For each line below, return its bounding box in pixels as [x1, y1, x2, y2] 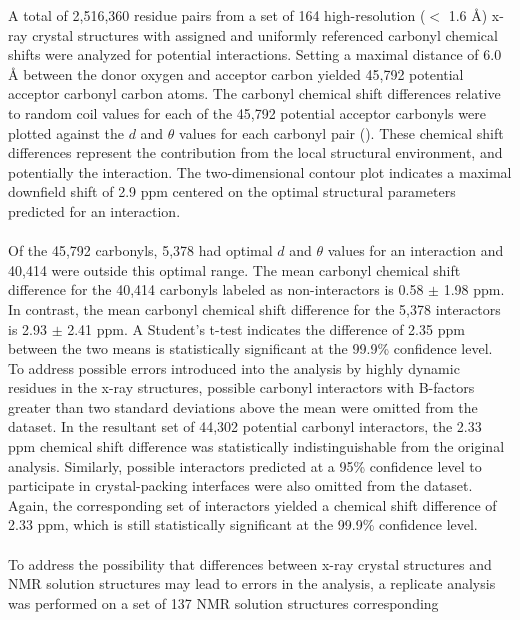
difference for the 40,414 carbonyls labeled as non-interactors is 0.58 [8, 279, 424, 300]
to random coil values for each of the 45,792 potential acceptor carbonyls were [8, 102, 486, 123]
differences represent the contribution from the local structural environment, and [8, 142, 503, 163]
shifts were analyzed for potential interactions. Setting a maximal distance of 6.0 [8, 44, 502, 65]
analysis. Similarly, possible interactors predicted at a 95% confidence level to [8, 455, 482, 476]
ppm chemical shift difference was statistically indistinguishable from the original [8, 436, 505, 457]
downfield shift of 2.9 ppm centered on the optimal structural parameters [8, 181, 456, 202]
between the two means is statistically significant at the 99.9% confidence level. [8, 338, 493, 359]
